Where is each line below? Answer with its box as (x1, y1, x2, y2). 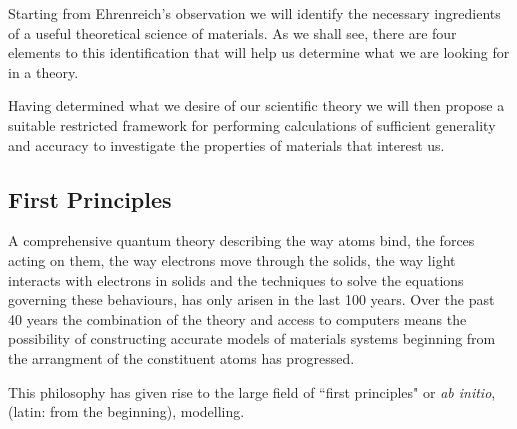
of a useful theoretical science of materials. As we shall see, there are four (8, 22, 457, 43)
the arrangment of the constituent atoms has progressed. (8, 347, 355, 368)
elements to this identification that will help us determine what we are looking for (8, 42, 510, 63)
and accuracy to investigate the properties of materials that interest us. (8, 134, 445, 155)
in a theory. (8, 61, 79, 82)
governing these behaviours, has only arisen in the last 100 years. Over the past (8, 289, 495, 310)
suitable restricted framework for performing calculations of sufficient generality (8, 114, 496, 135)
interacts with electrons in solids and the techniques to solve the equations (8, 269, 464, 290)
